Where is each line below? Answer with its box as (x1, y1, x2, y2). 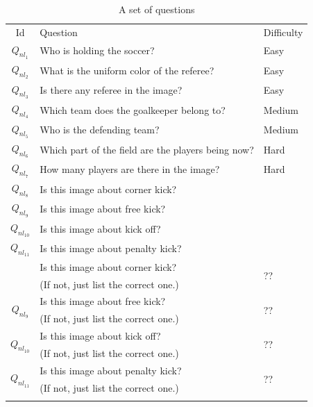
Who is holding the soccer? (40, 43, 155, 58)
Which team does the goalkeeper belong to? (40, 102, 226, 117)
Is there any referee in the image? (40, 83, 183, 97)
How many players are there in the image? (40, 162, 220, 176)
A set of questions (118, 2, 195, 16)
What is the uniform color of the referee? (40, 63, 214, 77)
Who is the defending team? (40, 122, 160, 137)
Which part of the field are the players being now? (40, 142, 254, 156)
